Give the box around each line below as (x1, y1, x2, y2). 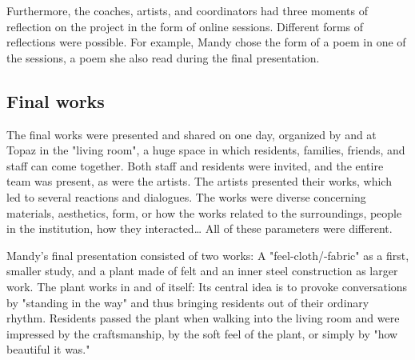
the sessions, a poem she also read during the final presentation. (6, 49, 320, 66)
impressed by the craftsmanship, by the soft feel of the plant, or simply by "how (6, 325, 398, 342)
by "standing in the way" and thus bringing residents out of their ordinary (6, 294, 369, 310)
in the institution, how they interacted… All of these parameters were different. (6, 220, 393, 237)
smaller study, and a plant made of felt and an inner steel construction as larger (6, 262, 398, 279)
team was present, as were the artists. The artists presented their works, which (6, 173, 392, 190)
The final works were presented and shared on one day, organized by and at (6, 126, 377, 142)
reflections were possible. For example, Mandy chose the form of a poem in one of (6, 34, 406, 50)
